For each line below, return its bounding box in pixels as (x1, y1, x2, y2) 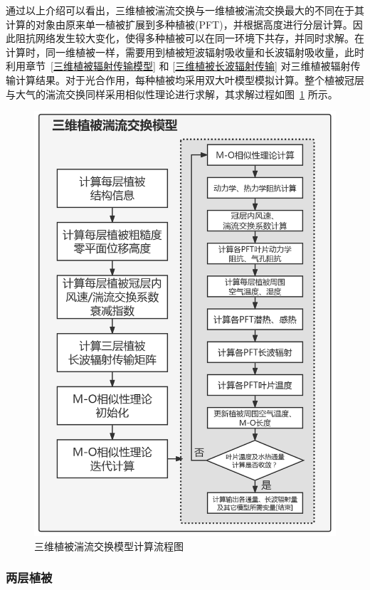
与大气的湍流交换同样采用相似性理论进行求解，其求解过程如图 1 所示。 (6, 86, 338, 101)
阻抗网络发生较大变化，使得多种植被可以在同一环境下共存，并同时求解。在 (15, 31, 364, 46)
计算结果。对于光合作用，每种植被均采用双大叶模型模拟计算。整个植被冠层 (15, 72, 364, 87)
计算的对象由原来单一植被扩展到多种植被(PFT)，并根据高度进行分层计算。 (6, 16, 353, 31)
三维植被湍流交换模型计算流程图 (34, 538, 184, 553)
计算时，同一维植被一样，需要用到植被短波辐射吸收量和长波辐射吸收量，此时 (6, 44, 364, 59)
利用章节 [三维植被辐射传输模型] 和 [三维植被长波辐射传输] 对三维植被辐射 (6, 58, 351, 73)
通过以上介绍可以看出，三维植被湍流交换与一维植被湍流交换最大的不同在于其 (6, 3, 364, 17)
